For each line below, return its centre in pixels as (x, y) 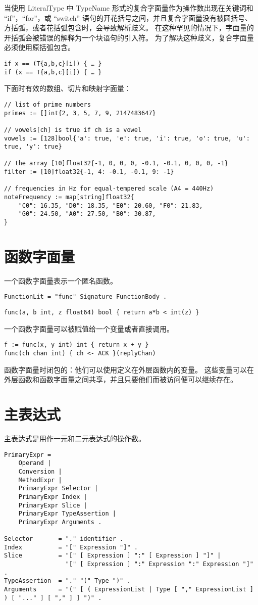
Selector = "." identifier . (64, 539)
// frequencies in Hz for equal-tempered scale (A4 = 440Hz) (109, 189)
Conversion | (40, 471)
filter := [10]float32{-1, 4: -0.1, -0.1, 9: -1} (89, 172)
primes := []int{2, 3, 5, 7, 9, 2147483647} (80, 113)
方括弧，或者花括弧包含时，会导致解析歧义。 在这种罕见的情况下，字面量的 (129, 28)
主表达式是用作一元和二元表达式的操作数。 (75, 438)
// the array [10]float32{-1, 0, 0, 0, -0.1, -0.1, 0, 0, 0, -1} (116, 164)
